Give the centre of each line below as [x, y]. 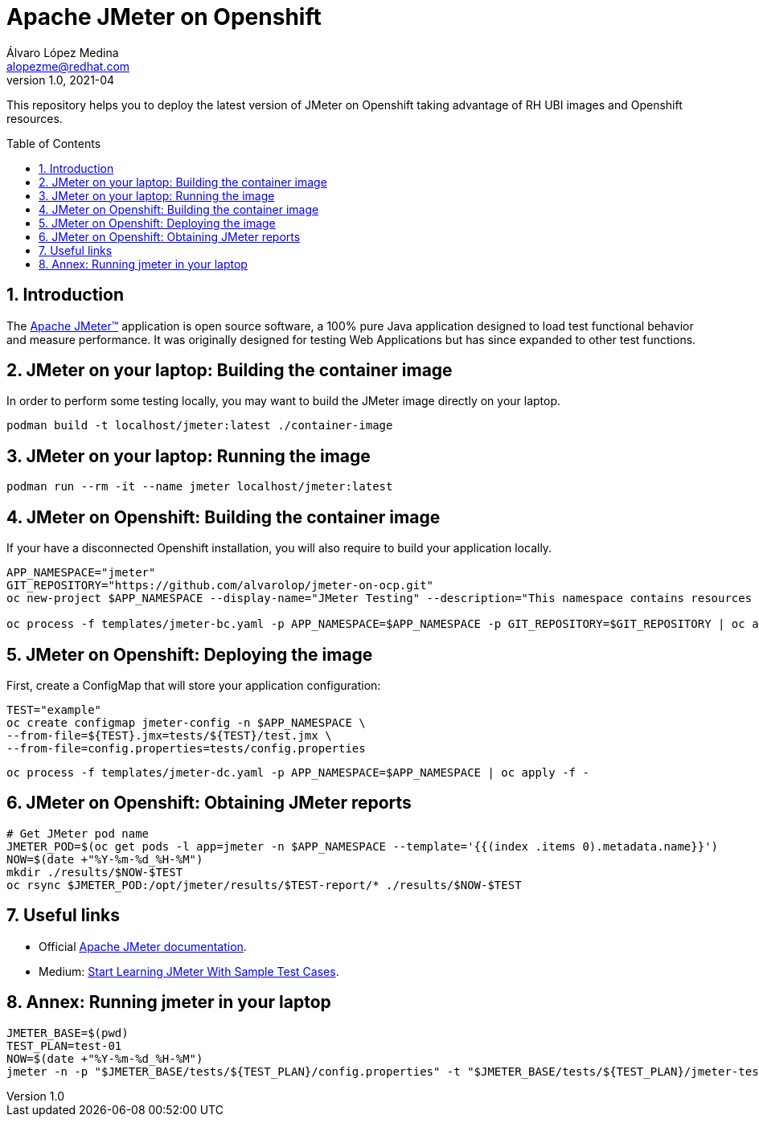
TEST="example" [54, 709]
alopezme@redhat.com [68, 66]
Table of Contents [54, 143]
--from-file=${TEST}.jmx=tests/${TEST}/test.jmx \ [169, 735]
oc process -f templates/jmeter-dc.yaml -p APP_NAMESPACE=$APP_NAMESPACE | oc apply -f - [298, 772]
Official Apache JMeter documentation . [143, 946]
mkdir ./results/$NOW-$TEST [95, 872]
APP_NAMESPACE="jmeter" [81, 573]
